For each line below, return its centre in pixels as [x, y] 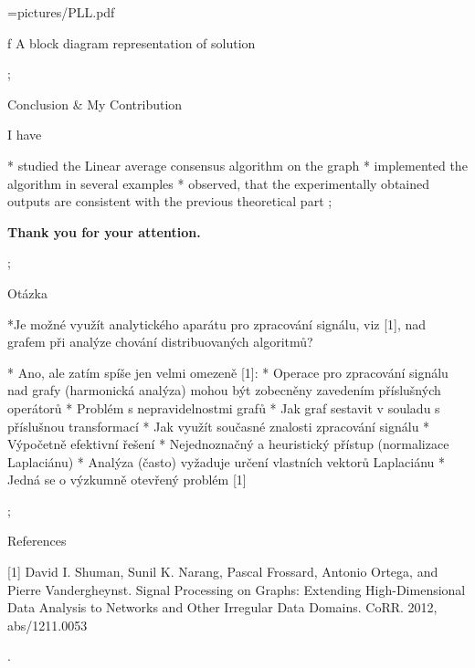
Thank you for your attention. [104, 231]
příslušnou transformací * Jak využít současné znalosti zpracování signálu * [219, 426]
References [37, 541]
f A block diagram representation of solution [132, 42]
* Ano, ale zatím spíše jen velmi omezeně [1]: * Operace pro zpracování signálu [228, 372]
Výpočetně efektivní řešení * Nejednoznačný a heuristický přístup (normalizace [228, 444]
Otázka [27, 292]
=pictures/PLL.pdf [61, 12]
